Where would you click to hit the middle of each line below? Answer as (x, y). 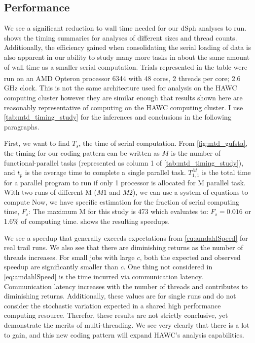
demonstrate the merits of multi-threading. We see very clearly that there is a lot (127, 324)
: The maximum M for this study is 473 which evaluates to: (119, 211)
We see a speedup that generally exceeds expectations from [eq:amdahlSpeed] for (126, 237)
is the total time (226, 172)
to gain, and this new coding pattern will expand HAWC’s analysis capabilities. (124, 334)
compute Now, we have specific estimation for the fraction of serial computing (122, 201)
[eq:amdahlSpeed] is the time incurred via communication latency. (104, 276)
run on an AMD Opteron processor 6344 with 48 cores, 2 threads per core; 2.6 (122, 78)
